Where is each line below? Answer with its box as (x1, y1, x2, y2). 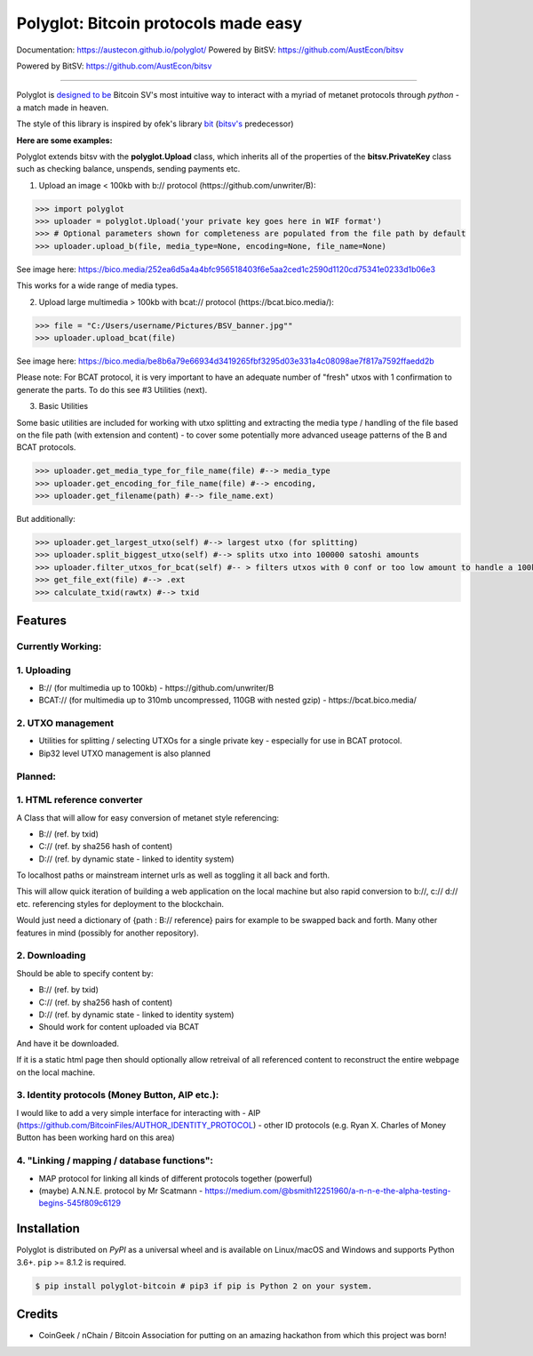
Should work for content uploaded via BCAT (38, 1022, 200, 1032)
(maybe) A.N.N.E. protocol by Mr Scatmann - (38, 1185, 203, 1196)
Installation (16, 1221, 80, 1236)
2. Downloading (16, 950, 86, 962)
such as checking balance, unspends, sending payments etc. (16, 164, 241, 174)
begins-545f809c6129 (38, 1198, 122, 1208)
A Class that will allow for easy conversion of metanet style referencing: (16, 812, 280, 822)
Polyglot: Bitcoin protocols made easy (16, 13, 303, 33)
